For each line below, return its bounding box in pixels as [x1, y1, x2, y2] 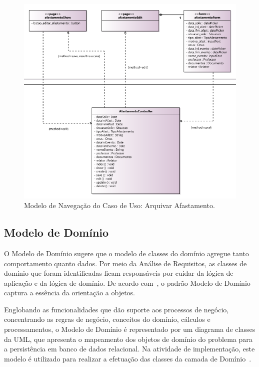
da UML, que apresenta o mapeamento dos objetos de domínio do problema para [4, 333, 252, 344]
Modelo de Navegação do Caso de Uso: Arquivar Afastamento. [24, 200, 215, 211]
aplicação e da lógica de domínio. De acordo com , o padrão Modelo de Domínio [4, 277, 250, 288]
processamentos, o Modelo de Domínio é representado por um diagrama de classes [4, 324, 255, 334]
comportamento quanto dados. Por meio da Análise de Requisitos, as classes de [4, 258, 247, 268]
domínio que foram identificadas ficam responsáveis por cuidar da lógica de [4, 268, 233, 278]
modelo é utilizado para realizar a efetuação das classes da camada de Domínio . [4, 353, 251, 363]
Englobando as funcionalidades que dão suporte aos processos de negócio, [4, 304, 229, 314]
